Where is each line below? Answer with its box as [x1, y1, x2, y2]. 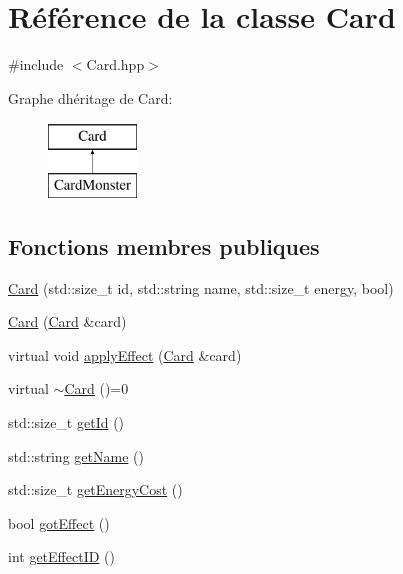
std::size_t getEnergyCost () [8, 479, 183, 500]
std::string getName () [8, 445, 144, 466]
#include [8, 54, 64, 75]
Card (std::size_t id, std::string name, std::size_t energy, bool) [8, 277, 394, 298]
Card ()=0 [64, 378, 129, 399]
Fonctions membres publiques [8, 230, 320, 261]
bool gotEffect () [8, 512, 110, 533]
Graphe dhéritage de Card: [8, 87, 173, 108]
